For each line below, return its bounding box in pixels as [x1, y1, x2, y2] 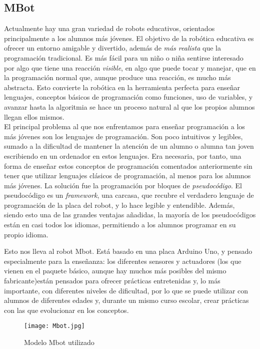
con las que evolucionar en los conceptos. [4, 304, 129, 315]
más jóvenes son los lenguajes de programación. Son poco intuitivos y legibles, [4, 131, 243, 141]
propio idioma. [4, 229, 48, 239]
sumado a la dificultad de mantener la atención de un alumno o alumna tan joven [4, 141, 254, 151]
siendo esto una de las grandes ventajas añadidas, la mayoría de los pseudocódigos [4, 209, 256, 220]
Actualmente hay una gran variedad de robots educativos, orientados [4, 23, 215, 34]
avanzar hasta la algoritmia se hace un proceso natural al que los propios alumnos [4, 101, 255, 112]
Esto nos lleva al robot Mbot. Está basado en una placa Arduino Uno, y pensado [4, 246, 252, 256]
